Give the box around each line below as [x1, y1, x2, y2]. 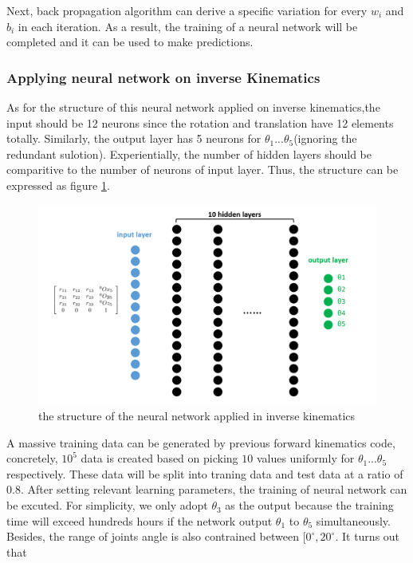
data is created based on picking [81, 450, 238, 467]
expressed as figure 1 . [6, 176, 110, 193]
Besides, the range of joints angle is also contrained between [6, 528, 299, 545]
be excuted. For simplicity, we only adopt [6, 497, 208, 514]
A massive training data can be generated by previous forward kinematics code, [6, 434, 395, 451]
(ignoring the [293, 130, 357, 147]
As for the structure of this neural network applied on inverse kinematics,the [6, 99, 380, 115]
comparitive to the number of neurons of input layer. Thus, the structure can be [6, 161, 399, 178]
